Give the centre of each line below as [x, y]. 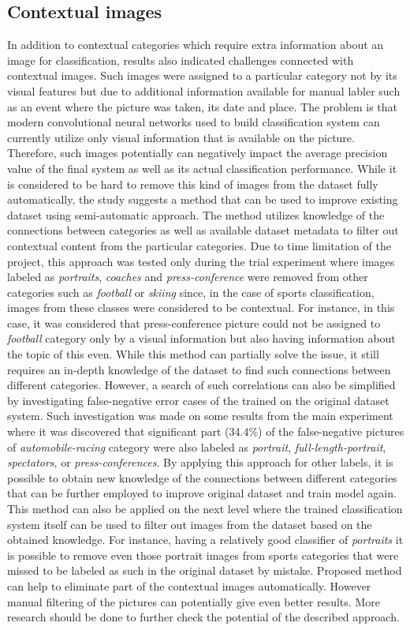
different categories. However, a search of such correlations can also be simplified [201, 385]
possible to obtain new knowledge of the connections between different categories [202, 477]
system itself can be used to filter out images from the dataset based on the [190, 524]
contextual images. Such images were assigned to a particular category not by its [202, 75]
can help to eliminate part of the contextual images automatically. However [189, 585]
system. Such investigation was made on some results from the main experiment [200, 416]
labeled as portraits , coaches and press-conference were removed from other [188, 277]
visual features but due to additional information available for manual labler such [204, 90]
